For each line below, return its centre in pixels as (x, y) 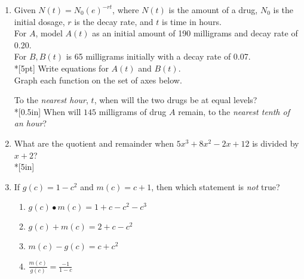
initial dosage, (39, 21)
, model (49, 33)
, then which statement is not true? (216, 186)
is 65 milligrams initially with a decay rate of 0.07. (158, 56)
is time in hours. (192, 21)
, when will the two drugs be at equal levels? (176, 100)
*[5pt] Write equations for (61, 68)
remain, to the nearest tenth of (234, 111)
